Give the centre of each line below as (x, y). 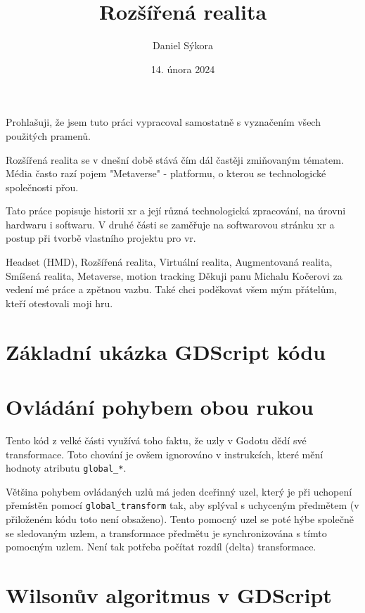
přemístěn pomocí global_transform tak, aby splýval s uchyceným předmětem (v (182, 505)
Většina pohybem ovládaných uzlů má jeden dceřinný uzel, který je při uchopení (179, 491)
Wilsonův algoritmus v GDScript (169, 595)
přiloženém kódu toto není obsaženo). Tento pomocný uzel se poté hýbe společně (180, 519)
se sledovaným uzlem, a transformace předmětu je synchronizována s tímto (166, 533)
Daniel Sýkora (183, 45)
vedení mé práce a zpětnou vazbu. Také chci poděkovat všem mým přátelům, (172, 289)
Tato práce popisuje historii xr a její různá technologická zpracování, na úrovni (176, 211)
